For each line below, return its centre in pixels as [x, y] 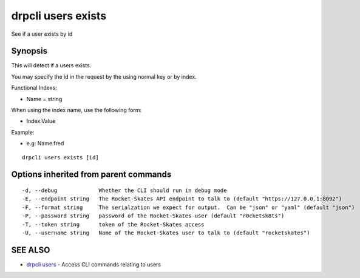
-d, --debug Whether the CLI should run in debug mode [124, 190]
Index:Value [41, 121]
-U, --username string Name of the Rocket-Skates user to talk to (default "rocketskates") [166, 233]
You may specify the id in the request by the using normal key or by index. [104, 76]
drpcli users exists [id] [61, 157]
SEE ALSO [31, 250]
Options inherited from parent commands [91, 175]
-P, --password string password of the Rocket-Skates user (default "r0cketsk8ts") [153, 216]
